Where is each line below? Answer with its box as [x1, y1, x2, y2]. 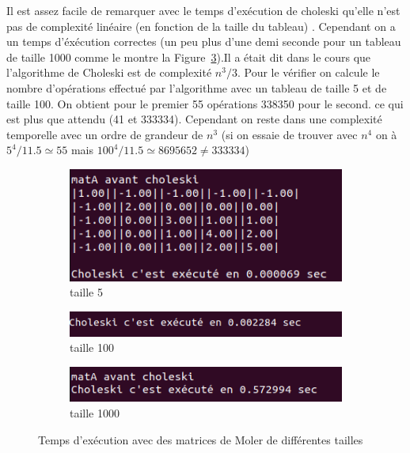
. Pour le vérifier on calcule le [237, 64, 380, 81]
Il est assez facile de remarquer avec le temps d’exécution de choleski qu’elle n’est [6, 2, 401, 18]
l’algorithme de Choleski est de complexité [6, 64, 212, 81]
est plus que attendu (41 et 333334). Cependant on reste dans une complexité [6, 111, 382, 127]
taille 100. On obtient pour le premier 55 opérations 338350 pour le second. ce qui [6, 95, 404, 111]
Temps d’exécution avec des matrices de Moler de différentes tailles [38, 431, 363, 447]
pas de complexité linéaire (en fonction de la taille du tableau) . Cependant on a [6, 17, 396, 34]
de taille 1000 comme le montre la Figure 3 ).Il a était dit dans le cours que [6, 48, 371, 65]
